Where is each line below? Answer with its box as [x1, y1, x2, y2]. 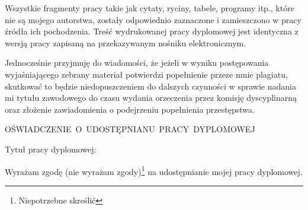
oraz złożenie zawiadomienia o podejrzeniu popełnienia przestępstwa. [5, 103, 255, 115]
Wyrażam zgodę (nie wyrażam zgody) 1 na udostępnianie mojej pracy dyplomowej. [5, 163, 303, 177]
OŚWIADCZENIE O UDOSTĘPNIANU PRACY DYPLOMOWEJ [5, 123, 255, 135]
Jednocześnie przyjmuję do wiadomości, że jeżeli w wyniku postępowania [5, 56, 269, 69]
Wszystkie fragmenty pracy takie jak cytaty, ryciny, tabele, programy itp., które [5, 2, 294, 14]
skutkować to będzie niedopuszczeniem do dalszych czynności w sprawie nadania [5, 79, 296, 92]
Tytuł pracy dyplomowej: [5, 142, 97, 155]
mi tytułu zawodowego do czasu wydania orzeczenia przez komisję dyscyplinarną [5, 91, 297, 104]
